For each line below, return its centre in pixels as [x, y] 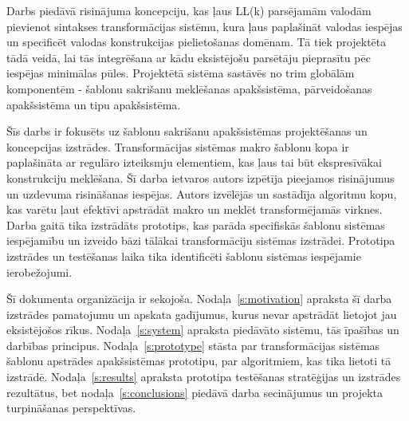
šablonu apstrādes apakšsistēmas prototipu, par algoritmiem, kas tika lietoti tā [199, 361]
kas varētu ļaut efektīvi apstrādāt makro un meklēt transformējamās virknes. [195, 209]
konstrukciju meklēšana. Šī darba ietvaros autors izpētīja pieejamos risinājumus [201, 177]
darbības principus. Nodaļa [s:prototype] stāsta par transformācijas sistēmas [193, 345]
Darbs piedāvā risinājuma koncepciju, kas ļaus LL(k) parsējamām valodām [189, 10]
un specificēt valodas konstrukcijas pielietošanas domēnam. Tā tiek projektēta [197, 42]
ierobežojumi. [39, 271]
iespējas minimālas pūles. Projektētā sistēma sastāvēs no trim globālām [181, 73]
